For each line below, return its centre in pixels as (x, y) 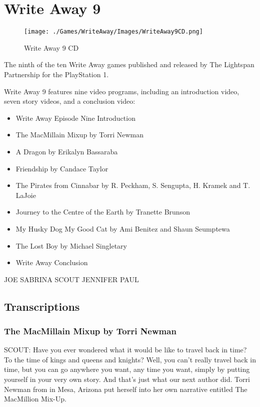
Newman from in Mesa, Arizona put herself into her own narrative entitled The (126, 389)
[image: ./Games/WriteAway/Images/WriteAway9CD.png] (113, 32)
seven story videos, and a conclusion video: (70, 101)
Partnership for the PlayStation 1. (56, 74)
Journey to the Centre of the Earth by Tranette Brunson (103, 212)
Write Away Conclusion (52, 262)
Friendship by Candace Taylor (62, 168)
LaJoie (26, 195)
